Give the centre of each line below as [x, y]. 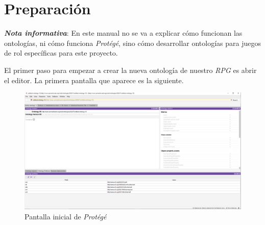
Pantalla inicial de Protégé [66, 217]
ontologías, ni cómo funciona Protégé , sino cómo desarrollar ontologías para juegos [133, 43]
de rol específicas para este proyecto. [61, 53]
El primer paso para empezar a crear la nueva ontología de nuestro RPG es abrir [130, 70]
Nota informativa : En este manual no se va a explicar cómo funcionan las [123, 33]
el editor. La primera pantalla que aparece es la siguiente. [94, 80]
